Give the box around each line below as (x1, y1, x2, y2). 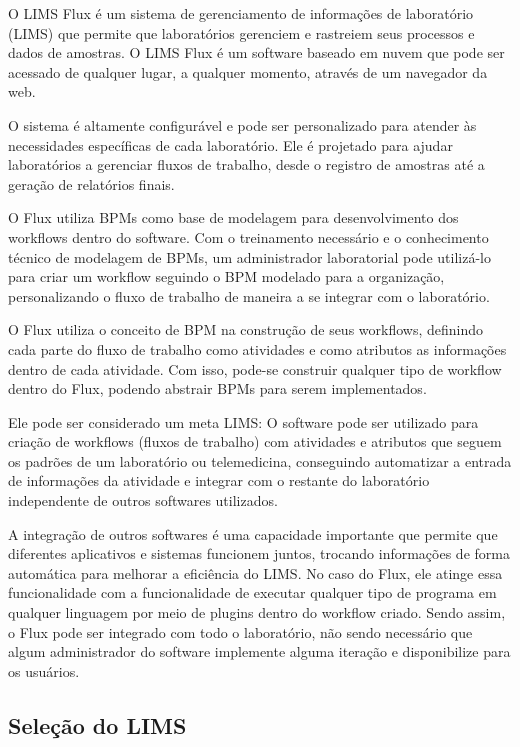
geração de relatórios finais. (8, 173, 175, 194)
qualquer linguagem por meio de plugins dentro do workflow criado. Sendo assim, (8, 602, 506, 623)
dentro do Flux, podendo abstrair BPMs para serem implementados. (8, 378, 427, 399)
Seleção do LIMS (8, 709, 187, 740)
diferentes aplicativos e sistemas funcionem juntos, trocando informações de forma (8, 543, 510, 564)
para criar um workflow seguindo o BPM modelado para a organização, (8, 266, 445, 287)
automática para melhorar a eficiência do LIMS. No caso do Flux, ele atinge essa (8, 562, 503, 583)
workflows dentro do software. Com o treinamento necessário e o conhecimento (8, 226, 489, 247)
